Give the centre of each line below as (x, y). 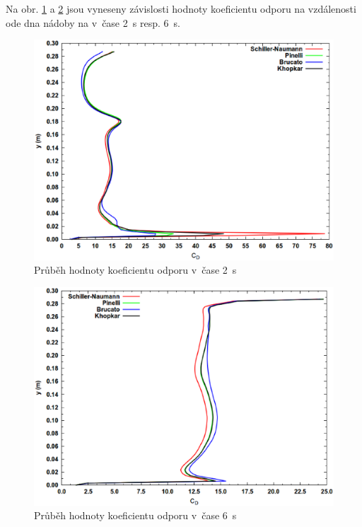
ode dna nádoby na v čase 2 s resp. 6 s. (93, 22)
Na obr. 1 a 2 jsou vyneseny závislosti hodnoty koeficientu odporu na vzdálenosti (181, 8)
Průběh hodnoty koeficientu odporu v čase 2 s (135, 270)
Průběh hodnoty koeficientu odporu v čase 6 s (135, 515)
